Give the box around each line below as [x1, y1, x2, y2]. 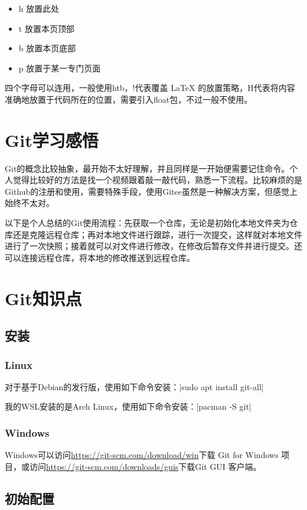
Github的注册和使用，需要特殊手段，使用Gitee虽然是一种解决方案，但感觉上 [5, 185, 298, 197]
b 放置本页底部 [18, 42, 76, 54]
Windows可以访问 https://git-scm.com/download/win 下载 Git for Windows [5, 449, 279, 461]
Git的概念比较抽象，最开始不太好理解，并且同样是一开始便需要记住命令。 [5, 162, 290, 174]
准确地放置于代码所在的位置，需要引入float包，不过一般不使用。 [5, 93, 253, 105]
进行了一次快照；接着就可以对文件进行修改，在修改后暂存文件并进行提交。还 [5, 240, 302, 252]
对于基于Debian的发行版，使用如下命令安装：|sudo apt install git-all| [5, 380, 264, 393]
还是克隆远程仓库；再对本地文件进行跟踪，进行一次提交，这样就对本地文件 [12, 228, 302, 240]
